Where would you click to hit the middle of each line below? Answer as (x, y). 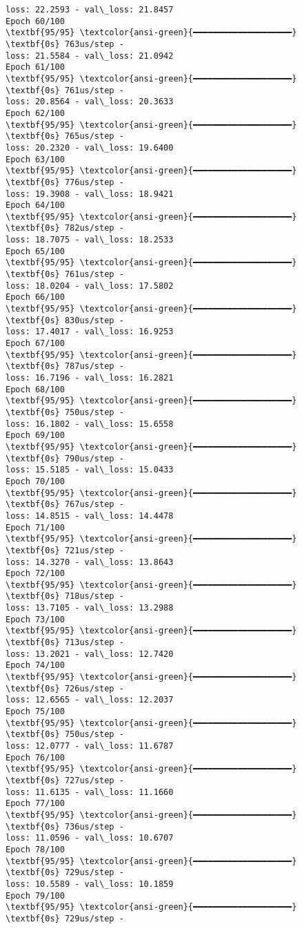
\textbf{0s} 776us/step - (65, 182)
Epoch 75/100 (35, 712)
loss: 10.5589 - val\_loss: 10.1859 (90, 884)
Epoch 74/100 (35, 665)
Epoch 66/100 (35, 297)
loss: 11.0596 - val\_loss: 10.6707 (90, 838)
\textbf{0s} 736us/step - (65, 826)
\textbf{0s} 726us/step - (65, 688)
